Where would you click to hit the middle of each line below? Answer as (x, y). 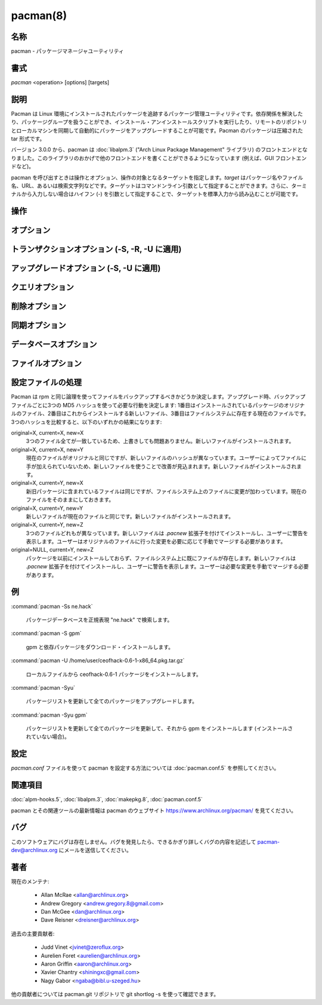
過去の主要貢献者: (33, 933)
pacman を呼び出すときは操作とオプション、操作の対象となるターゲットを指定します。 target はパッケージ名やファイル (157, 177)
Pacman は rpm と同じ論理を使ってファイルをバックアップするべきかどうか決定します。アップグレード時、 (143, 397)
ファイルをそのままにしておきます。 (70, 500)
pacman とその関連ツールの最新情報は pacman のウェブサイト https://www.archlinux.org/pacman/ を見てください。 (154, 810)
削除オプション (38, 307)
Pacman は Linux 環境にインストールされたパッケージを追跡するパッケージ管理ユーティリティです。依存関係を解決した (157, 113)
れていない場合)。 (48, 737)
